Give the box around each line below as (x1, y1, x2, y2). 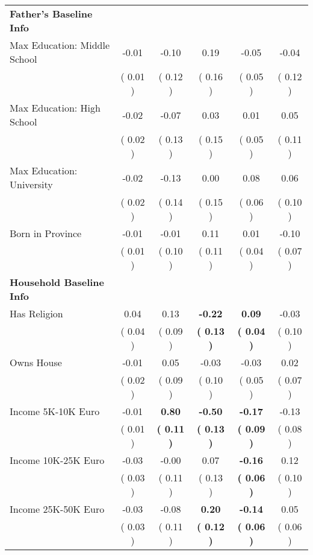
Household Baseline (10, 275, 104, 289)
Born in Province (10, 226, 82, 240)
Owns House (10, 355, 62, 369)
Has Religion (10, 306, 63, 320)
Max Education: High (10, 101, 101, 115)
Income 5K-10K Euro (10, 404, 100, 418)
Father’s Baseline (10, 7, 93, 21)
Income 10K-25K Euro (10, 453, 105, 467)
